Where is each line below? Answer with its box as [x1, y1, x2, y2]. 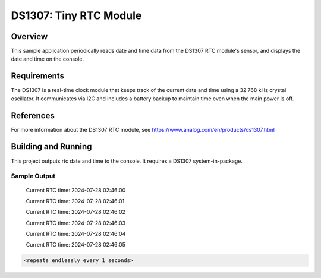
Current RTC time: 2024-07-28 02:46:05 [26, 241, 126, 248]
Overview [11, 31, 48, 42]
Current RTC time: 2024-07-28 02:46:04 [26, 230, 126, 238]
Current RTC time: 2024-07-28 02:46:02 [26, 208, 126, 216]
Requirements [11, 71, 65, 81]
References [11, 110, 55, 121]
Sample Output [11, 172, 56, 181]
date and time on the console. [11, 55, 84, 62]
